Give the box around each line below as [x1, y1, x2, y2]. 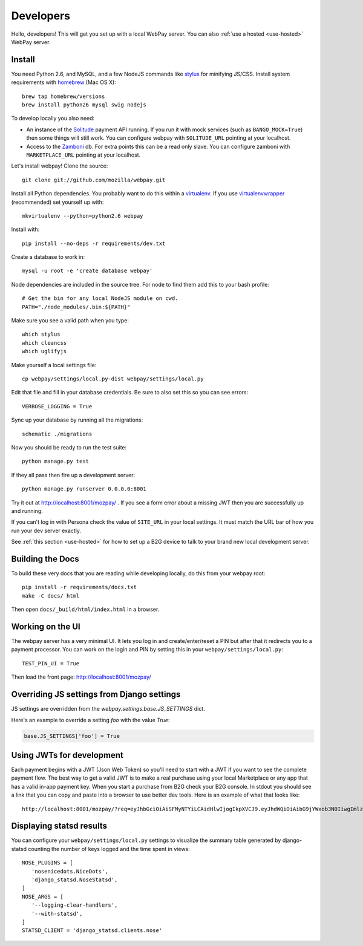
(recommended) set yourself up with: [11, 198, 104, 206]
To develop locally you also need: [11, 115, 95, 122]
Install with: [11, 226, 40, 233]
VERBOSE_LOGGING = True [22, 403, 93, 409]
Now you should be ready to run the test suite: [11, 443, 127, 451]
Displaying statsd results [11, 821, 107, 831]
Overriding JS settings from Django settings [11, 690, 181, 700]
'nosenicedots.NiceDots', [31, 868, 108, 875]
